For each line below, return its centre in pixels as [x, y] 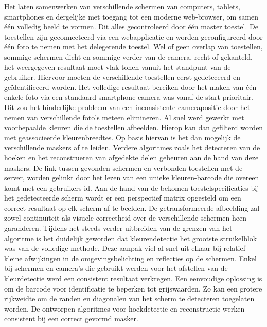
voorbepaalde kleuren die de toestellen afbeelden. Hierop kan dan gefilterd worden [134, 127]
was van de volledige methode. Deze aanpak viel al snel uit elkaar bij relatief [125, 248]
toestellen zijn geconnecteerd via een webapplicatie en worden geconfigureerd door [133, 36]
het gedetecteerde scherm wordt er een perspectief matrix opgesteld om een [123, 198]
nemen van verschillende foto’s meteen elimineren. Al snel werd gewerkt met [124, 117]
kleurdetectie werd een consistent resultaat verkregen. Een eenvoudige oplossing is [133, 278]
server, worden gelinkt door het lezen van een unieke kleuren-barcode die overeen [132, 178]
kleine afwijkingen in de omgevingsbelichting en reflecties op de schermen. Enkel [130, 258]
